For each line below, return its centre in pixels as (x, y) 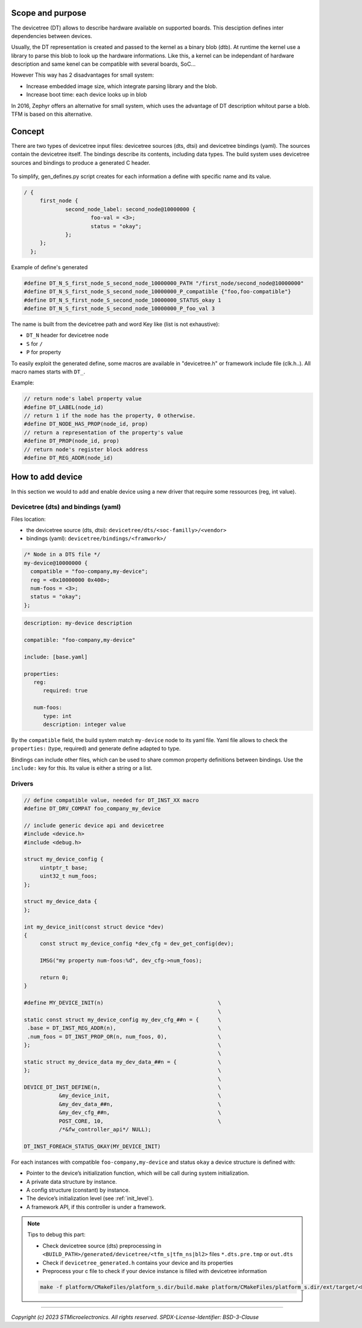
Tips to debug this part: (56, 1234)
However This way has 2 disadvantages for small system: (83, 75)
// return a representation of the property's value (103, 432)
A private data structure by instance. (71, 1181)
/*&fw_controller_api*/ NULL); (105, 1129)
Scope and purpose (49, 13)
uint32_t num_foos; (68, 876)
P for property (44, 352)
